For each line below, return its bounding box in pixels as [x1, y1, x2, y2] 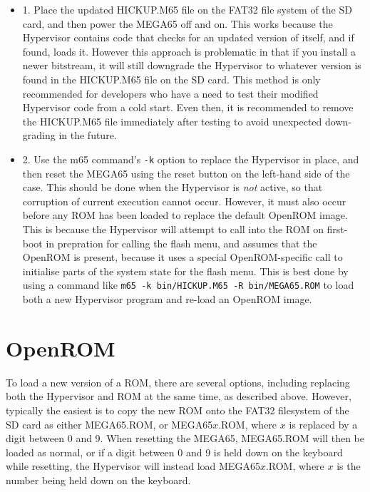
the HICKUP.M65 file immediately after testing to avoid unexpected [22, 113, 322, 128]
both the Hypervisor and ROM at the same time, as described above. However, [6, 389, 351, 404]
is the [336, 458, 361, 473]
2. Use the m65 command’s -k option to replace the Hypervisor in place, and [22, 151, 359, 166]
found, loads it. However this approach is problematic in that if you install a [22, 43, 356, 58]
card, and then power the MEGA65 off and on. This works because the [22, 16, 333, 31]
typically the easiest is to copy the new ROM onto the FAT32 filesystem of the [6, 402, 349, 417]
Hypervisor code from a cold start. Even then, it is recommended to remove [22, 100, 354, 115]
